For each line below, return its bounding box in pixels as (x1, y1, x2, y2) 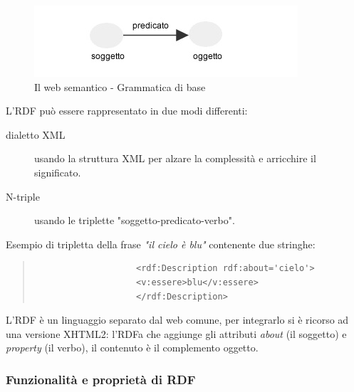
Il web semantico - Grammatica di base (34, 79, 206, 94)
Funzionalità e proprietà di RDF (6, 370, 196, 388)
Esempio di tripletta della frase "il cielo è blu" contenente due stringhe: (6, 236, 316, 251)
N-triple (6, 189, 40, 203)
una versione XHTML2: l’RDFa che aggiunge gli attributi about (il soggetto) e (6, 326, 347, 341)
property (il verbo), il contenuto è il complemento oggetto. (6, 340, 259, 355)
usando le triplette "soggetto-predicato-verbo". (34, 213, 235, 228)
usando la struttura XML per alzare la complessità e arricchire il (34, 151, 316, 166)
